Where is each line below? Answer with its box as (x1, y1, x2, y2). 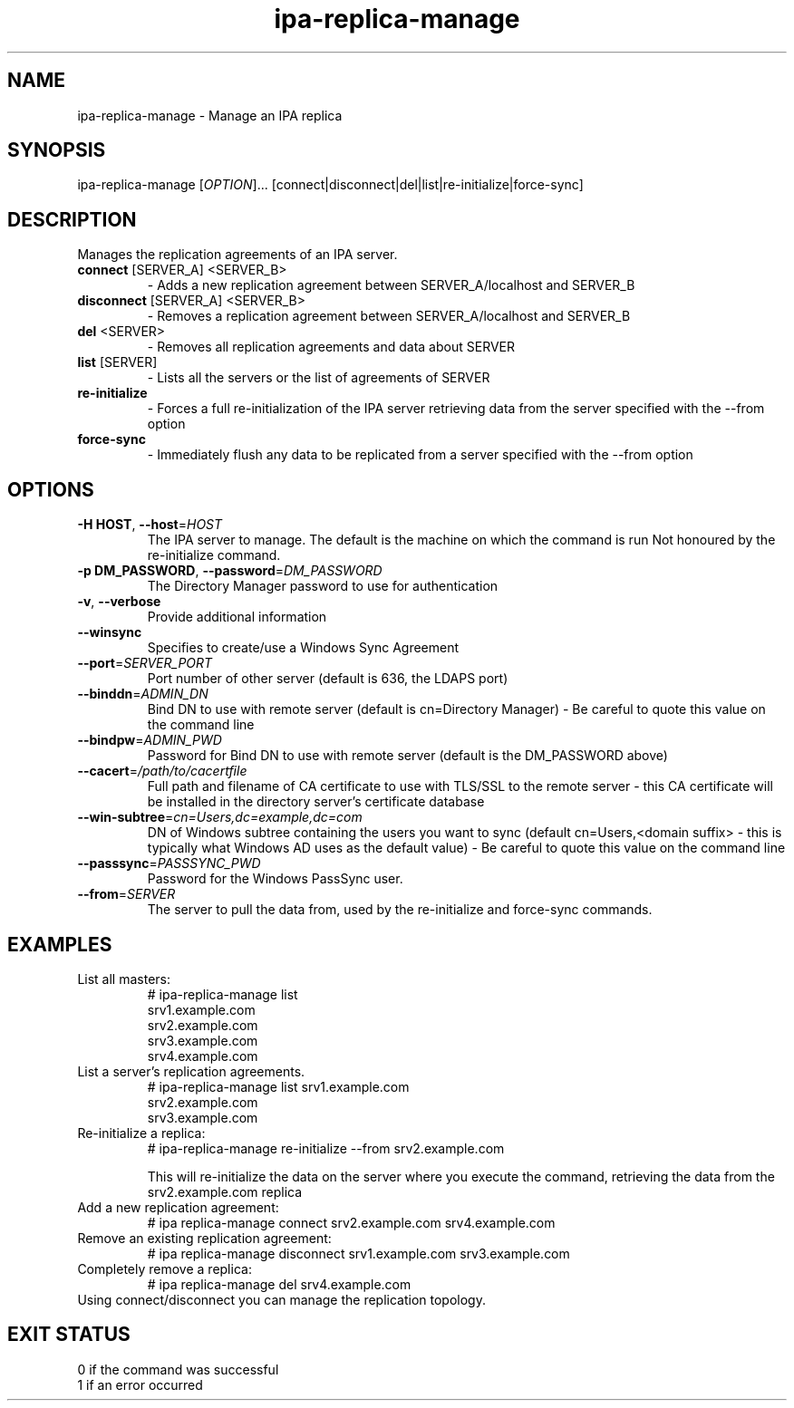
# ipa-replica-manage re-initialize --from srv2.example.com (147, 1140, 505, 1156)
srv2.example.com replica (147, 1183, 303, 1200)
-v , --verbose (77, 593, 161, 610)
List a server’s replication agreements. (77, 1063, 305, 1079)
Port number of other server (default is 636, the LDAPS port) (147, 670, 508, 687)
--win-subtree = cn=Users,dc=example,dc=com (77, 809, 363, 825)
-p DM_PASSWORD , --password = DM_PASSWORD (77, 563, 382, 579)
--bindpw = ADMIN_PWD (77, 732, 222, 748)
